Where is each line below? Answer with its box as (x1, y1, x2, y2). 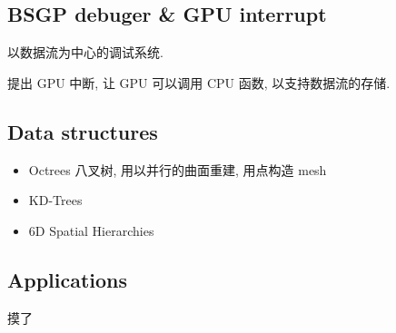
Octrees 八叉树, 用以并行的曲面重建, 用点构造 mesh (28, 160, 327, 179)
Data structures (7, 117, 158, 145)
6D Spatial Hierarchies (28, 220, 154, 240)
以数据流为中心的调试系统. (7, 43, 163, 62)
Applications (7, 265, 128, 293)
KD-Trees (28, 191, 83, 210)
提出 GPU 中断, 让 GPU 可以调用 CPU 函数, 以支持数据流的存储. (7, 73, 391, 92)
